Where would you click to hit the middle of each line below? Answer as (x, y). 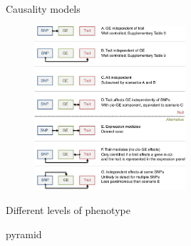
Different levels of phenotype (68, 210)
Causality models (43, 9)
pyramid (24, 234)
